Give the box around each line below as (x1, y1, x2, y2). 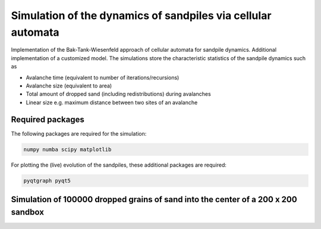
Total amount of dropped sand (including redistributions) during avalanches (26, 90, 211, 98)
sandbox (11, 207, 45, 217)
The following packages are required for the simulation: (11, 130, 147, 137)
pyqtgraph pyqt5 (23, 177, 71, 184)
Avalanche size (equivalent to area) (26, 82, 112, 89)
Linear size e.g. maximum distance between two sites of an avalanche (26, 99, 198, 106)
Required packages (11, 114, 84, 124)
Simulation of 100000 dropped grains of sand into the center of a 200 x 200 (11, 194, 297, 205)
